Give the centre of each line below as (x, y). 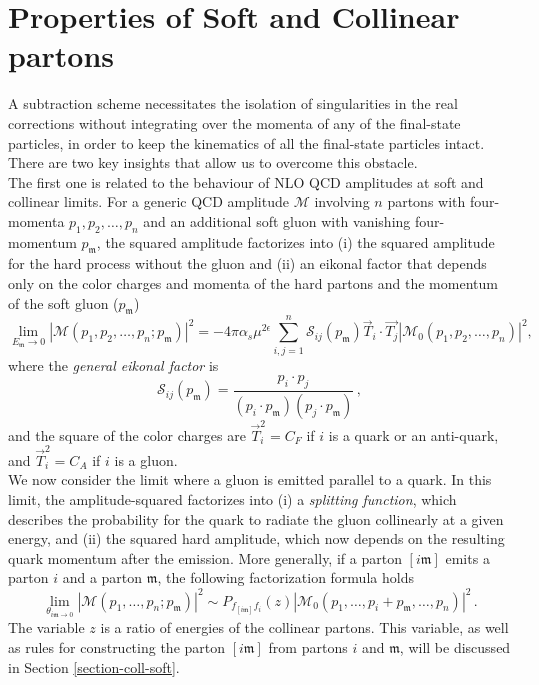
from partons (308, 646)
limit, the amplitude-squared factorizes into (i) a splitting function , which (232, 499)
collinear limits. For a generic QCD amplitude (148, 201)
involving (342, 201)
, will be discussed (455, 646)
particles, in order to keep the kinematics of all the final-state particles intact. (246, 142)
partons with (426, 201)
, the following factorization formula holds (285, 577)
